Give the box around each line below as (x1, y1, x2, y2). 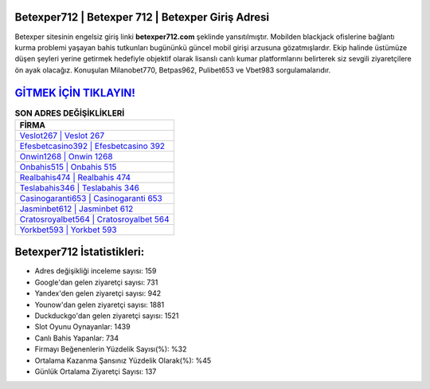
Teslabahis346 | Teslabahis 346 (19, 182, 139, 193)
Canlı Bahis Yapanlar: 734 (34, 333, 119, 343)
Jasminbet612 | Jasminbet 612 (19, 203, 134, 214)
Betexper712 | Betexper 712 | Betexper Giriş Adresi (14, 10, 270, 24)
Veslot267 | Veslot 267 (19, 130, 105, 141)
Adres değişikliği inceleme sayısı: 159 (34, 266, 157, 276)
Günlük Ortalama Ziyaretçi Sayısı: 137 (34, 367, 157, 376)
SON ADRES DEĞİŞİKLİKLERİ (14, 108, 125, 119)
